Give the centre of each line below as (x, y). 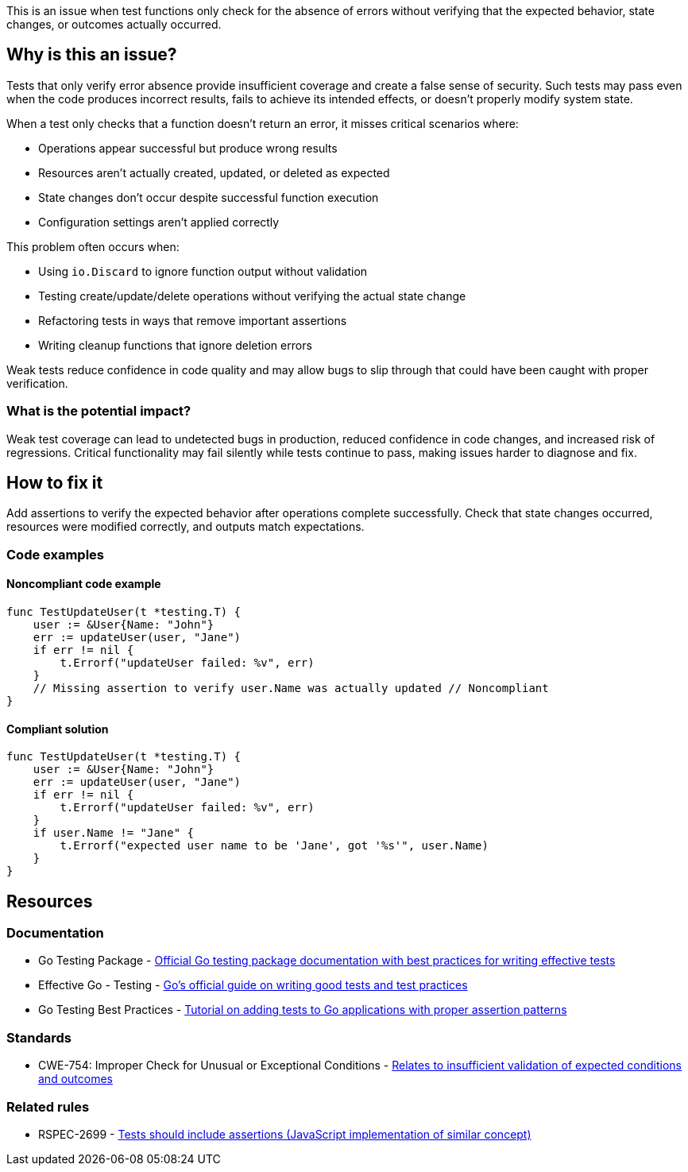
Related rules (48, 1106)
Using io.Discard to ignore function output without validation (203, 271)
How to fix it (55, 483)
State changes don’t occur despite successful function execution (209, 197)
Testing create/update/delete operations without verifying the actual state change (252, 296)
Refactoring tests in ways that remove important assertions (193, 320)
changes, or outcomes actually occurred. (114, 24)
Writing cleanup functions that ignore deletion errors (175, 345)
